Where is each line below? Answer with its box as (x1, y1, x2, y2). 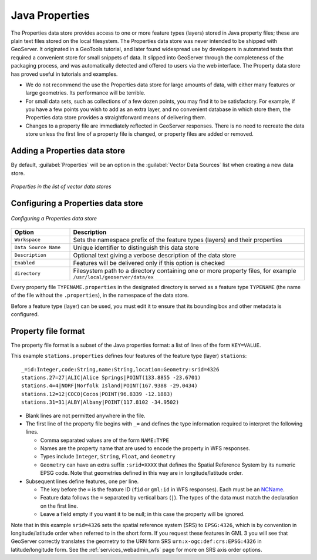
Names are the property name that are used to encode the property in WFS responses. (40, 445, 251, 452)
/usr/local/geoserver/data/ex (73, 274, 154, 280)
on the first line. (40, 502, 79, 509)
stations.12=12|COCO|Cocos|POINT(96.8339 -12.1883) (21, 391, 173, 397)
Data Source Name (14, 244, 61, 251)
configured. (11, 310, 39, 317)
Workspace (14, 237, 41, 243)
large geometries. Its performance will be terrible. (25, 89, 146, 96)
